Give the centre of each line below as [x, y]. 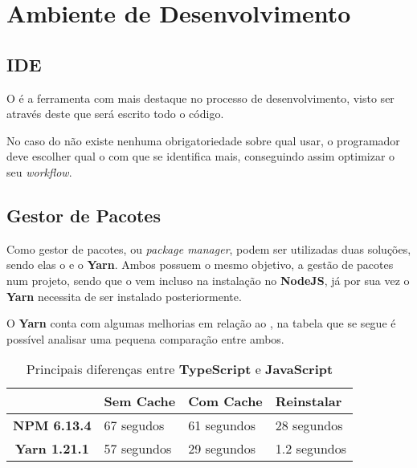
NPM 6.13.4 [52, 425]
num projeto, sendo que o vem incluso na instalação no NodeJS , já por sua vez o [208, 280]
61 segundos [222, 425]
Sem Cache [140, 401]
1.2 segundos [311, 449]
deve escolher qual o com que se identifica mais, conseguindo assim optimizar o [201, 156]
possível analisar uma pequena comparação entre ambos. [145, 338]
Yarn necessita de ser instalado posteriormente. [124, 296]
